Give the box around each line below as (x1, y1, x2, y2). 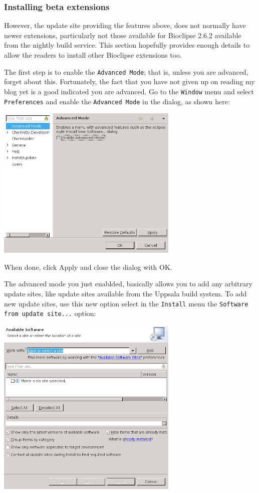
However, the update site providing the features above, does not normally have (4, 20, 246, 31)
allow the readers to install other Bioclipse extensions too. (4, 50, 182, 60)
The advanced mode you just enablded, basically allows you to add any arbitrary (4, 278, 252, 289)
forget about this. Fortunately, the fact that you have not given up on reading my (4, 76, 255, 87)
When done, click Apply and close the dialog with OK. (4, 261, 172, 272)
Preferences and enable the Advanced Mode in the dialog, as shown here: (4, 96, 230, 106)
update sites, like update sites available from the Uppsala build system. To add (4, 288, 247, 298)
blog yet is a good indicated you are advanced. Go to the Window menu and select (4, 86, 254, 96)
